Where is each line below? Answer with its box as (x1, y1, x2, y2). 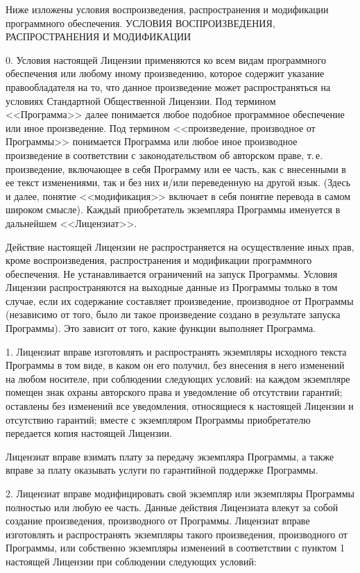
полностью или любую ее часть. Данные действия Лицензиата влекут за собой (6, 499, 338, 514)
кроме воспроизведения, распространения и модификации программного (6, 253, 312, 267)
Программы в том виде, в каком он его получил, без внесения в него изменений (6, 358, 345, 372)
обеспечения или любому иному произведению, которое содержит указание (6, 66, 325, 81)
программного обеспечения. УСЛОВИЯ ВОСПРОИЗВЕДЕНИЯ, (6, 15, 275, 30)
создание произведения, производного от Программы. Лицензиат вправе (6, 513, 310, 528)
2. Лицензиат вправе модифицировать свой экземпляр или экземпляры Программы (6, 486, 354, 500)
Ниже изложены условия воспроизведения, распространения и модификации (6, 2, 329, 16)
